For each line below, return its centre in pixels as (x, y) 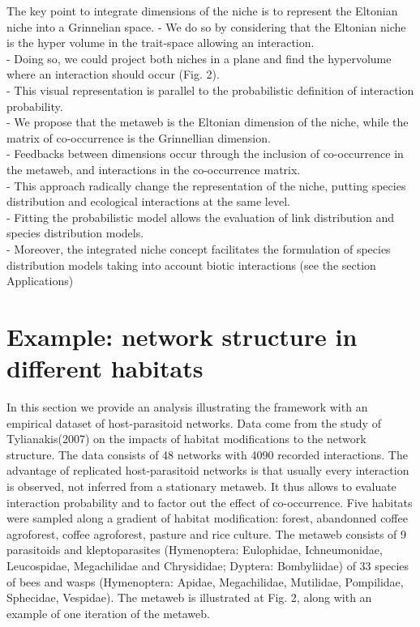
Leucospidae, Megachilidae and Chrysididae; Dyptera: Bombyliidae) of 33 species (208, 565)
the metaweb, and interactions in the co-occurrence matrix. (154, 169)
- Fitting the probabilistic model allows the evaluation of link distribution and (201, 217)
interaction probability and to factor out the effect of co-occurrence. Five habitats (210, 502)
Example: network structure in (182, 336)
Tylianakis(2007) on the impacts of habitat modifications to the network (186, 439)
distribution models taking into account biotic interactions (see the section (191, 264)
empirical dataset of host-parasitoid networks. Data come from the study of (194, 422)
